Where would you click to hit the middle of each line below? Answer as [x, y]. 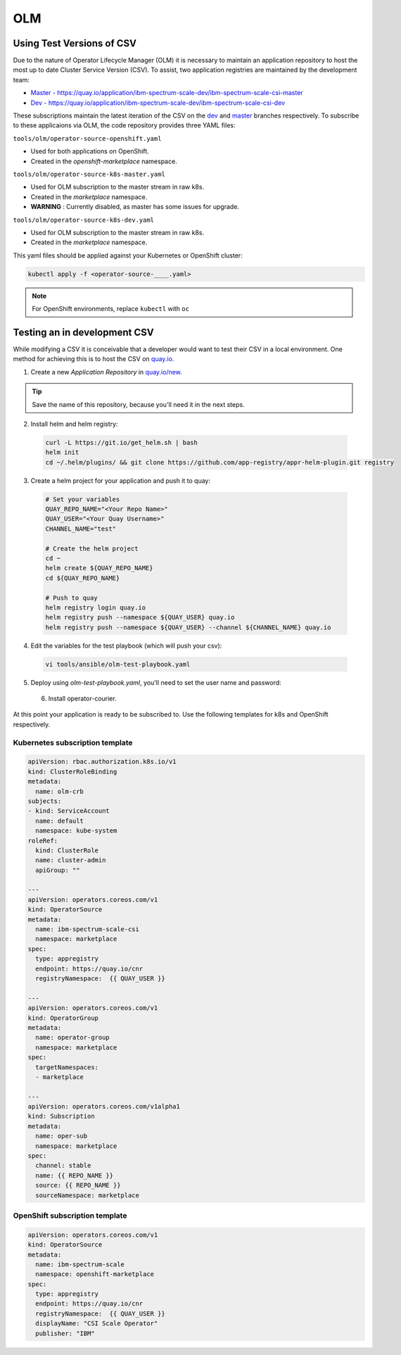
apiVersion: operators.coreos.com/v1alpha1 [104, 1107]
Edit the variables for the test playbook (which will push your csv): [126, 645]
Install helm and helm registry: [74, 424]
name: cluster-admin [71, 860]
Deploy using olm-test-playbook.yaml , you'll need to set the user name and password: [156, 682]
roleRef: [43, 840]
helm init [62, 453]
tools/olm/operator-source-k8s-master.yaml [89, 174]
